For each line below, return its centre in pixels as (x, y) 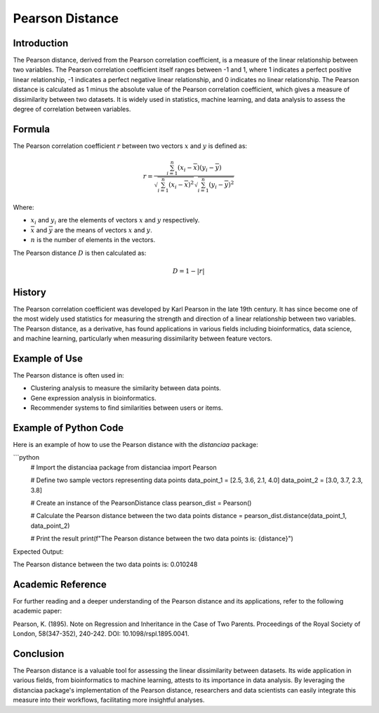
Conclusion (39, 654)
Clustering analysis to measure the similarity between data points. (126, 388)
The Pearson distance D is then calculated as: (80, 253)
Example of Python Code (68, 428)
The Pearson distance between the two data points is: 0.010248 (105, 564)
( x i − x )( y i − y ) (200, 168)
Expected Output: (38, 552)
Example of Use (48, 358)
